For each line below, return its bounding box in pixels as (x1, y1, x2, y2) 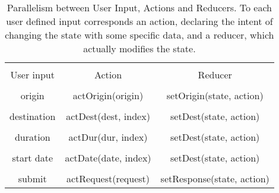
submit (18, 172, 47, 185)
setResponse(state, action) (160, 172, 270, 185)
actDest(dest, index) (66, 109, 150, 123)
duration (14, 130, 50, 144)
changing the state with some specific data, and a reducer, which (5, 28, 274, 42)
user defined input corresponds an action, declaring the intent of (6, 14, 273, 28)
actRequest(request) (66, 172, 150, 185)
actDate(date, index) (65, 151, 151, 164)
